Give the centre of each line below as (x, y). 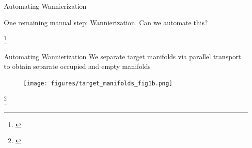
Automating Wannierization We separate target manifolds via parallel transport (123, 57)
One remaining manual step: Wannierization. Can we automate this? (106, 22)
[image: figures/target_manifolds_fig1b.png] (98, 83)
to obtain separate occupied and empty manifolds (77, 66)
